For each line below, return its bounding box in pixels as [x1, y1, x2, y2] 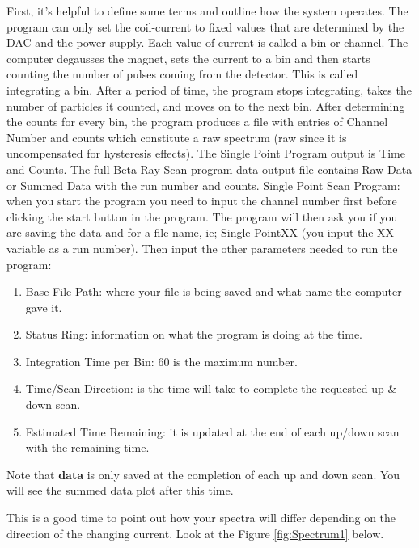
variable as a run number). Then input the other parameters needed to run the [6, 239, 398, 256]
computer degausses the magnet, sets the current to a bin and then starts [6, 49, 370, 66]
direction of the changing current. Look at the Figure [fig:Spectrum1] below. [6, 525, 384, 542]
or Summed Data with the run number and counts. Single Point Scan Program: [6, 176, 400, 193]
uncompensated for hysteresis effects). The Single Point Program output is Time [6, 145, 405, 162]
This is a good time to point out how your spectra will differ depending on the [6, 509, 396, 526]
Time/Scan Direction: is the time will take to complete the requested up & [25, 380, 397, 397]
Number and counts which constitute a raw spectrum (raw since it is [6, 129, 347, 145]
